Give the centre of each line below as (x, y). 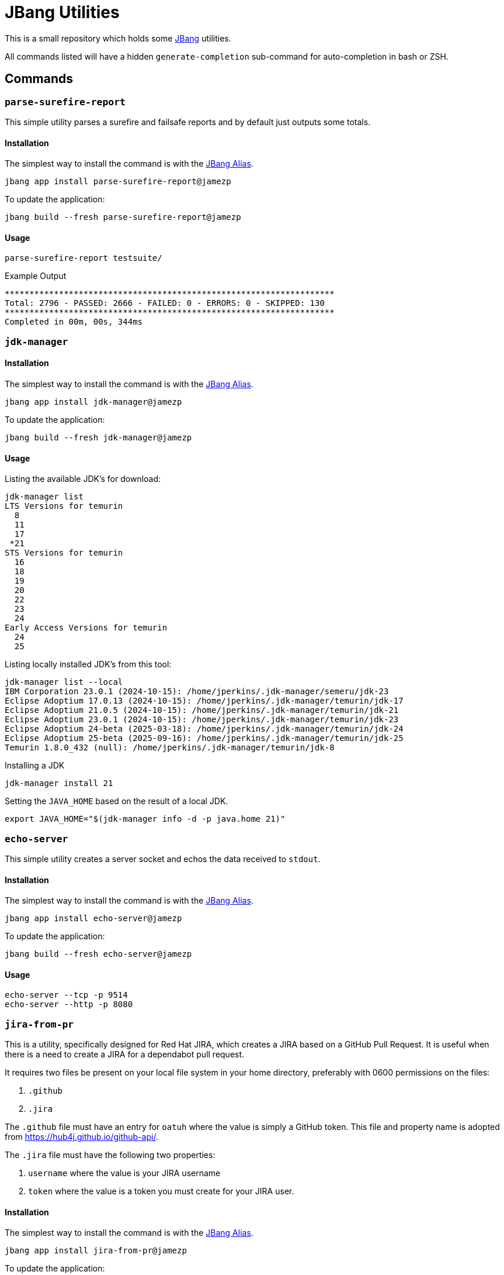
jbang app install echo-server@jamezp (93, 919)
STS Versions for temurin (64, 553)
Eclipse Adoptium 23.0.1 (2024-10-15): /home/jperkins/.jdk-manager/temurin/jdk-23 (202, 720)
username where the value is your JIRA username (124, 1173)
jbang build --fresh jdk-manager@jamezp (98, 437)
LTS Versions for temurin (64, 506)
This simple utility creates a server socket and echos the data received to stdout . (163, 859)
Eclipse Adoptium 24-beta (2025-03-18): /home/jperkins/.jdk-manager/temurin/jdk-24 (204, 729)
